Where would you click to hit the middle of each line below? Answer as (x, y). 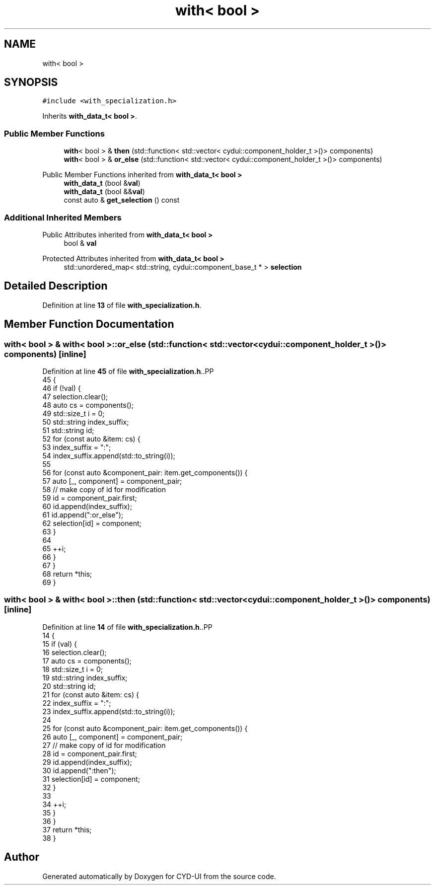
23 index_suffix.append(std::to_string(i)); (109, 711)
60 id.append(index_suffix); (87, 506)
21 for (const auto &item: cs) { (91, 694)
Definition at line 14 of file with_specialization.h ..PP (127, 627)
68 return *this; (67, 574)
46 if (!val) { (62, 388)
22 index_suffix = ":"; (77, 703)
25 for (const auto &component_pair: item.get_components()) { (145, 728)
